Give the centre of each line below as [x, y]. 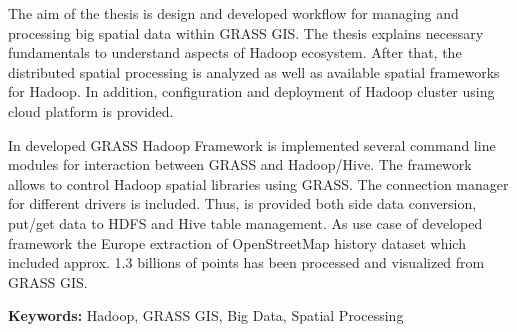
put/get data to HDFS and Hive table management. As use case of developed [245, 222]
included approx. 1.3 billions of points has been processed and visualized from [246, 262]
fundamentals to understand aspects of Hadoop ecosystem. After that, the [235, 52]
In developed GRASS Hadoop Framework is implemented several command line [252, 144]
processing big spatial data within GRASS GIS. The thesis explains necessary [246, 32]
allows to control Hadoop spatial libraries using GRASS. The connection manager [258, 183]
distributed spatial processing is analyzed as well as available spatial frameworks [254, 71]
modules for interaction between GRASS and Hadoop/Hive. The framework [240, 164]
